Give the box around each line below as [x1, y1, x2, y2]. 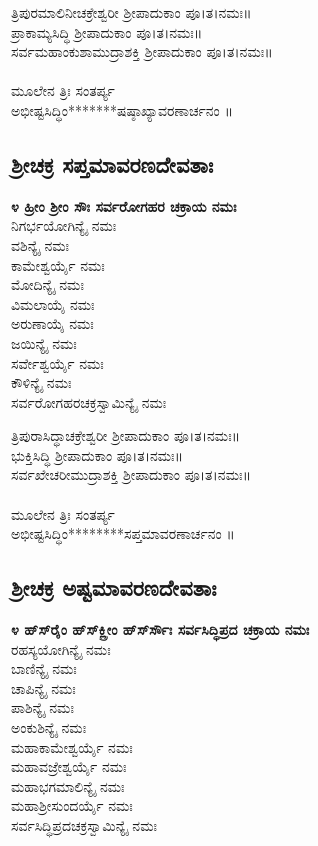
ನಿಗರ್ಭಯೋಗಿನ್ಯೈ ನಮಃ [11, 215, 117, 236]
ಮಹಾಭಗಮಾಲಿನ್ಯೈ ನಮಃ [11, 775, 125, 796]
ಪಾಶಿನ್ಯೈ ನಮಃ [11, 697, 74, 718]
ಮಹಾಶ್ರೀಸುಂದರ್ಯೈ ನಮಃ [11, 795, 133, 816]
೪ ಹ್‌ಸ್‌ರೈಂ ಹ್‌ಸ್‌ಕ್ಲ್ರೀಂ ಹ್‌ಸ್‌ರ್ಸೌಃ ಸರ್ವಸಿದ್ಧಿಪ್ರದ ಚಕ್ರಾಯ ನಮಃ [11, 619, 310, 640]
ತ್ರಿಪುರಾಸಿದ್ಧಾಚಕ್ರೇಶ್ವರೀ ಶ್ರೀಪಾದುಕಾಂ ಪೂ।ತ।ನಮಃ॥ [11, 425, 241, 446]
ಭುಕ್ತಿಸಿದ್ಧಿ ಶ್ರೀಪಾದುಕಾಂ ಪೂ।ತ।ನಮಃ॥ [11, 444, 184, 465]
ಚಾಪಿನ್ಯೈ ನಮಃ [11, 677, 76, 698]
